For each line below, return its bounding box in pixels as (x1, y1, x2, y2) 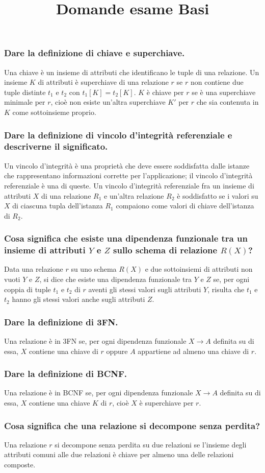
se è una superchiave (192, 86, 256, 97)
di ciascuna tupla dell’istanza (12, 200, 103, 211)
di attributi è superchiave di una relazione (38, 77, 169, 87)
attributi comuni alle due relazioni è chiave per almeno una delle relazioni (4, 449, 234, 460)
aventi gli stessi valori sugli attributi (88, 283, 201, 294)
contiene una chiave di (29, 345, 98, 356)
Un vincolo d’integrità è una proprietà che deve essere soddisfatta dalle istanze (4, 160, 250, 171)
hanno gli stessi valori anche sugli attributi (12, 294, 145, 304)
